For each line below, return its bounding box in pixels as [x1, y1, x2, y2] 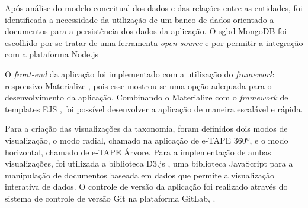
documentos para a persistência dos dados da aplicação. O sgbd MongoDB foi [5, 25, 287, 37]
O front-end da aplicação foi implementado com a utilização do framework [5, 67, 274, 80]
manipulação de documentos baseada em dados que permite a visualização [5, 168, 274, 181]
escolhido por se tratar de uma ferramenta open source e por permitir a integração [5, 36, 303, 48]
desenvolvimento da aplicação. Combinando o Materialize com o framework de [5, 91, 288, 103]
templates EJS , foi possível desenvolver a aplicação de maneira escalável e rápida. [5, 102, 303, 115]
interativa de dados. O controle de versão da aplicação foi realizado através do [5, 180, 288, 193]
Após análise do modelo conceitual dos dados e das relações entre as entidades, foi [5, 2, 303, 14]
